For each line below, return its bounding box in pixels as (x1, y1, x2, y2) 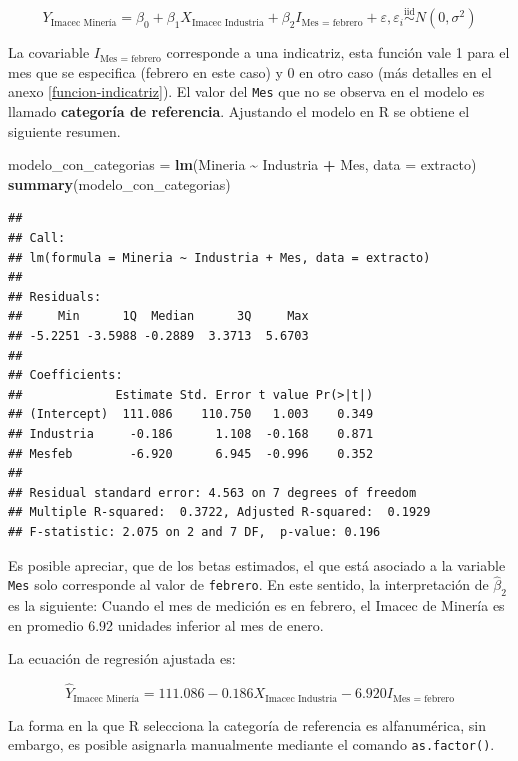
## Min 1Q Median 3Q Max (8, 309, 309, 324)
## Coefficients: (8, 368, 123, 383)
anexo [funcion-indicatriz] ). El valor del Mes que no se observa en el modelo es (8, 81, 485, 102)
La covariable (8, 42, 90, 63)
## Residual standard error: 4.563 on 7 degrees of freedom (8, 485, 417, 500)
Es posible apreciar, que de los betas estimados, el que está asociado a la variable (8, 554, 506, 575)
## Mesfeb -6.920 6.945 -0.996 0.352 (8, 446, 374, 461)
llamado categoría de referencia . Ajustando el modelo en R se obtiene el (8, 101, 470, 122)
